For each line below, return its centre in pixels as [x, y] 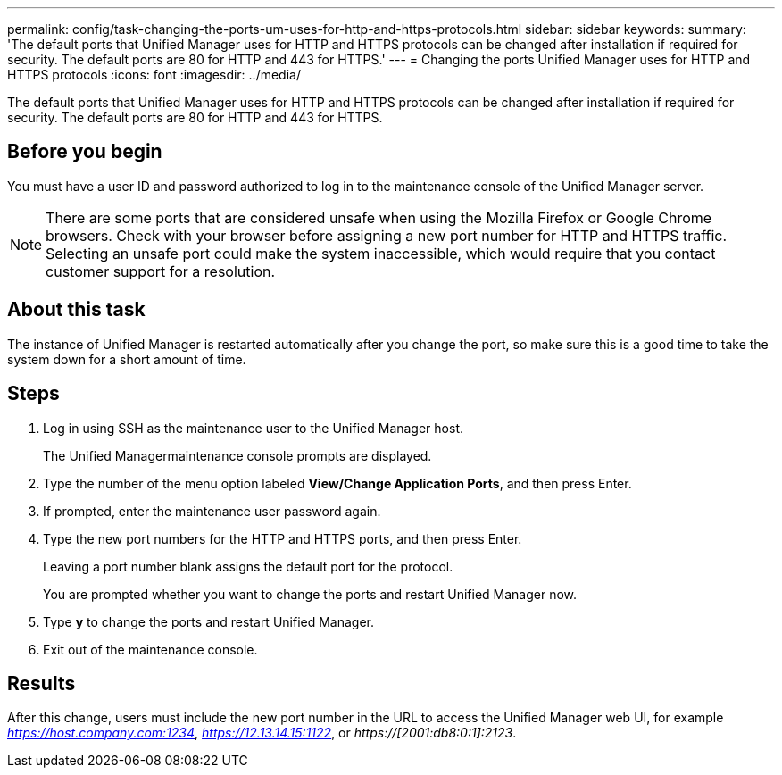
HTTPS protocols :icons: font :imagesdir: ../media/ [154, 75]
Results [42, 683]
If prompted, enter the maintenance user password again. [212, 511]
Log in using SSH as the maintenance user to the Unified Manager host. [254, 428]
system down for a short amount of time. [127, 359]
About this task [76, 310]
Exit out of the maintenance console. [150, 649]
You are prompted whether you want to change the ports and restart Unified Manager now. [310, 594]
